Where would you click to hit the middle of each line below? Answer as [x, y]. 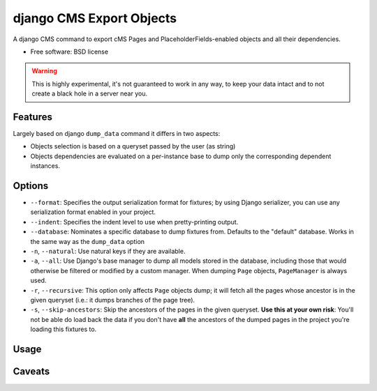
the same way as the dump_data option [88, 241]
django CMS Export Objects [95, 18]
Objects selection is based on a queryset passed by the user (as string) [133, 146]
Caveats [31, 371]
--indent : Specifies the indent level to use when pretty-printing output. [134, 222]
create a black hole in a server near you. [90, 93]
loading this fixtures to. [64, 329]
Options [31, 186]
